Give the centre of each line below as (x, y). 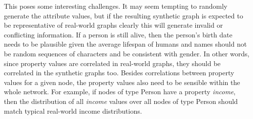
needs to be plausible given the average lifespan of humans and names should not (126, 44)
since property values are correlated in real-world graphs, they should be (112, 63)
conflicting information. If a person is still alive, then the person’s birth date (118, 34)
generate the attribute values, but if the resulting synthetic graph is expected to (124, 15)
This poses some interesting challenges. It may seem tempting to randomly (116, 6)
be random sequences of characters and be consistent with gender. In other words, (127, 53)
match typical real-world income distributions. (73, 110)
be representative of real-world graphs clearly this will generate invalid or (114, 25)
